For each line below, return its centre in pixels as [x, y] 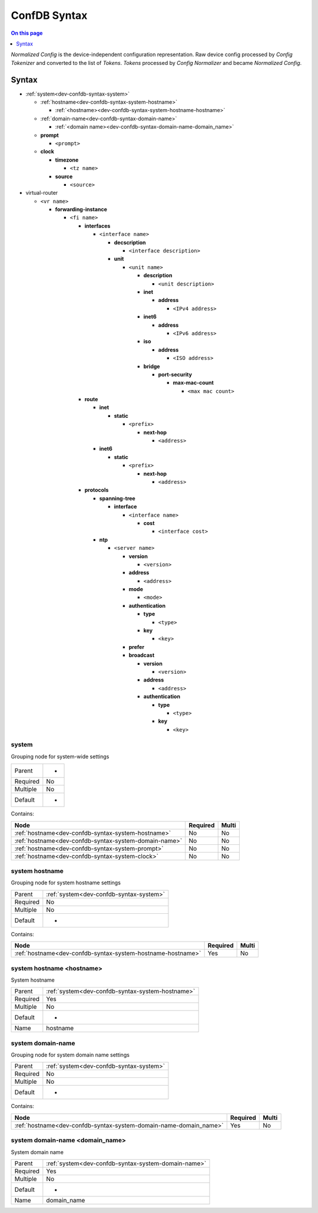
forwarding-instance [81, 209]
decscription [130, 242]
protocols [97, 490]
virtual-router [42, 193]
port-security [175, 374]
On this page [27, 33]
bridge [152, 366]
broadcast [142, 655]
